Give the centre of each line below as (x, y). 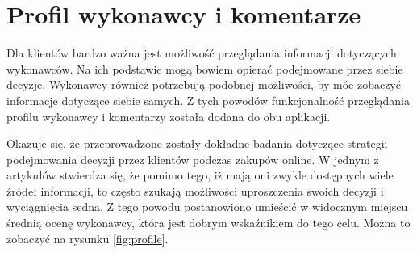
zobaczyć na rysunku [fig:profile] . (88, 238)
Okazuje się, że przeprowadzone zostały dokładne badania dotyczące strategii (197, 143)
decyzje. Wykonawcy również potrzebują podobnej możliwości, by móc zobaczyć (204, 84)
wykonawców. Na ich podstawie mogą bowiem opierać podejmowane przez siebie (205, 68)
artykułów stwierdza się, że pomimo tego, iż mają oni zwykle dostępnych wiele (200, 175)
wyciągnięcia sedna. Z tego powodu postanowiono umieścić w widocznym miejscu (207, 207)
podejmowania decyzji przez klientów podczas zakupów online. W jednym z (193, 159)
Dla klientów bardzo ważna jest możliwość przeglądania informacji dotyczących (202, 53)
